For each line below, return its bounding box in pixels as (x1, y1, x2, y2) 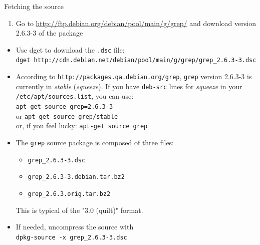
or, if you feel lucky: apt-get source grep (16, 120, 148, 131)
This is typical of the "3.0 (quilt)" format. (16, 204, 143, 215)
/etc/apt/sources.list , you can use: (16, 91, 134, 101)
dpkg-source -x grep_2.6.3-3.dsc (16, 233, 127, 241)
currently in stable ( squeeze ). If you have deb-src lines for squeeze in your (16, 81, 242, 91)
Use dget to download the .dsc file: (16, 44, 125, 55)
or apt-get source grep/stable (16, 110, 118, 121)
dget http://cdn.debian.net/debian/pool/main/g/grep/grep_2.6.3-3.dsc (16, 57, 256, 64)
